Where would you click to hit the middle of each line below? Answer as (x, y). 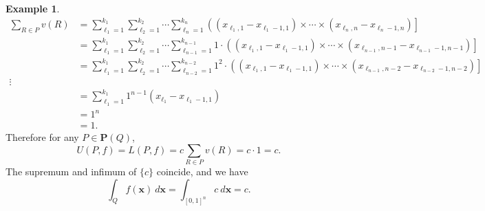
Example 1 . (33, 8)
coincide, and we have (202, 171)
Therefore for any (42, 137)
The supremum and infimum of (71, 171)
